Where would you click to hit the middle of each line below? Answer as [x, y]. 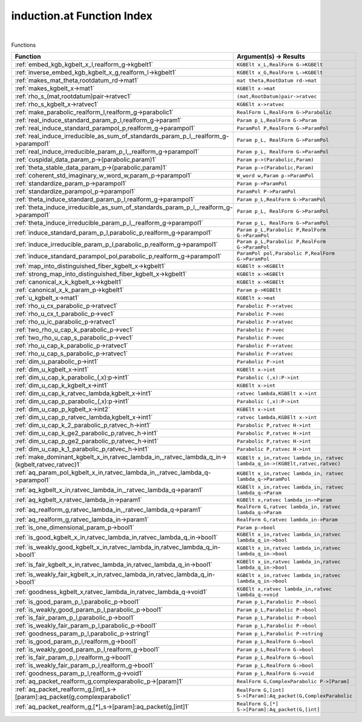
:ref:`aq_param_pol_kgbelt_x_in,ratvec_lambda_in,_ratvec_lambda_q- [113, 473]
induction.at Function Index [82, 16]
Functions [24, 45]
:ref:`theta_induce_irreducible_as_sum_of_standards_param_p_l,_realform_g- [124, 207]
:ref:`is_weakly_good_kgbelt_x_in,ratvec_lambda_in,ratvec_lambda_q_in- [118, 547]
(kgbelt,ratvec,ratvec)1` [48, 465]
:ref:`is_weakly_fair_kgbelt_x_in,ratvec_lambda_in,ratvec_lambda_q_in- [115, 575]
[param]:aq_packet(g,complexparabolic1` [73, 697]
